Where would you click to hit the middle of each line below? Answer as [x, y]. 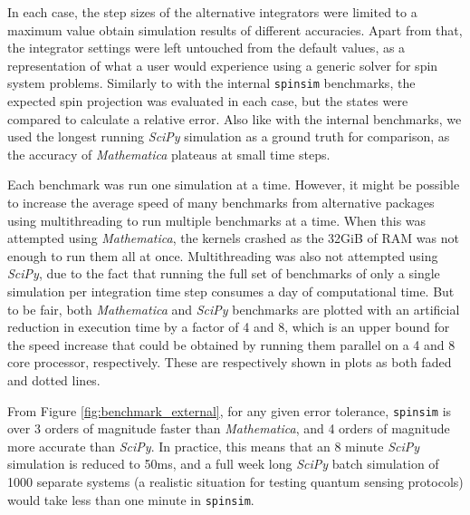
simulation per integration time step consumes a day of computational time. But [231, 291]
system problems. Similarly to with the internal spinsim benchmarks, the [211, 83]
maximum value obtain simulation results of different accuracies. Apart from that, [235, 29]
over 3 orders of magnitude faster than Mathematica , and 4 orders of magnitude [229, 428]
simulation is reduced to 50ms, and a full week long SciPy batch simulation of [223, 464]
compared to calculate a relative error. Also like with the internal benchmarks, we [235, 118]
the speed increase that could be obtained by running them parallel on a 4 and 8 [231, 344]
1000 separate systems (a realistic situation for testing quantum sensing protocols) [235, 481]
